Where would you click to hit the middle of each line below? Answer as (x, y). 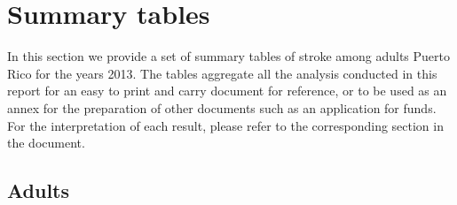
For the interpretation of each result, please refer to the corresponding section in (225, 125)
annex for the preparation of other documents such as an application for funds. (222, 107)
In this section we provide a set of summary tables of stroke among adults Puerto (229, 56)
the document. (46, 143)
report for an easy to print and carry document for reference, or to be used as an (227, 91)
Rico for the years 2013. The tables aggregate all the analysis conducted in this (222, 73)
